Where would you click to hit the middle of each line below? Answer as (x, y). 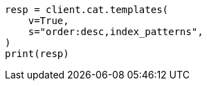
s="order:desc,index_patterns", (116, 32)
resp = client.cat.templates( (87, 10)
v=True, (48, 21)
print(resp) (37, 54)
